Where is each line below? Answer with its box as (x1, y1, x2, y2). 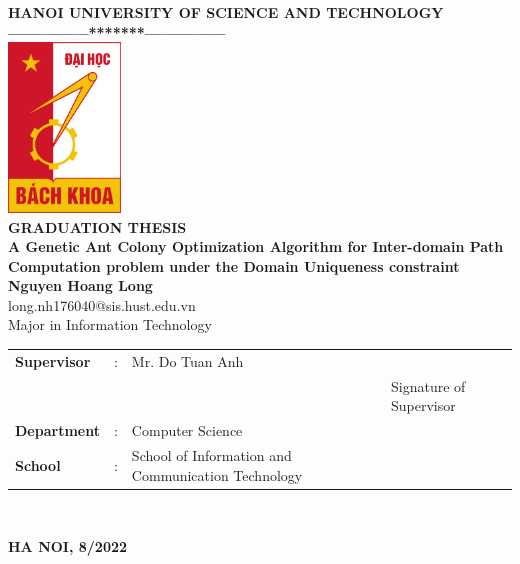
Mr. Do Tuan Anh (131, 350, 244, 371)
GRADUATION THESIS (8, 216, 187, 237)
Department (15, 420, 100, 441)
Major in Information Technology (8, 314, 212, 335)
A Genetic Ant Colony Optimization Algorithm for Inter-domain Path (8, 236, 504, 257)
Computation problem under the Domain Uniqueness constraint (8, 255, 460, 276)
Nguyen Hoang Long (8, 275, 153, 296)
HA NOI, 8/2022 (8, 536, 128, 557)
